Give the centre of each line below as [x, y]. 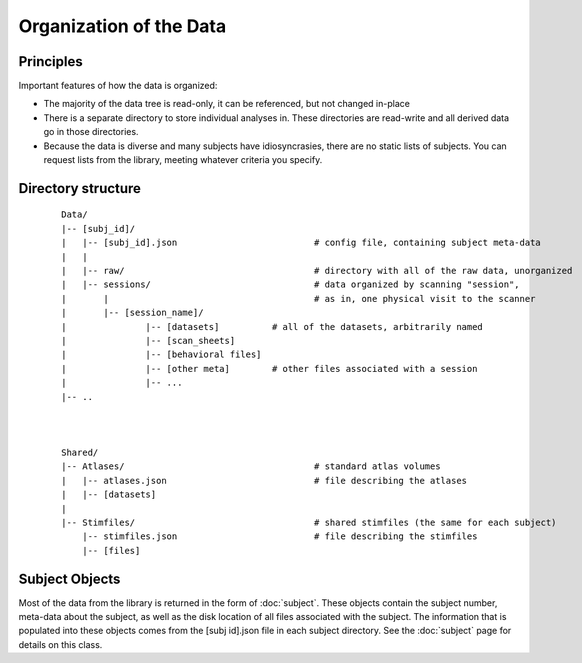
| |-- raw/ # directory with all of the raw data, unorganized [317, 270]
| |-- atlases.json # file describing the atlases [264, 480]
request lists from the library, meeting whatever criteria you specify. [183, 160]
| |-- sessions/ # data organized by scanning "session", [290, 284]
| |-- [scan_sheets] [148, 340]
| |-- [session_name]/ [132, 313]
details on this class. [60, 644]
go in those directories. [91, 132]
